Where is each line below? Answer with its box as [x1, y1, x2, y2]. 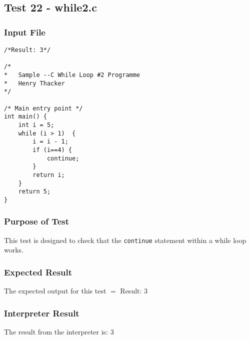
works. [4, 244, 24, 255]
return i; [32, 171, 65, 178]
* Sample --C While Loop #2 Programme [4, 71, 140, 78]
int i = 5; [18, 121, 54, 128]
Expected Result [4, 265, 72, 278]
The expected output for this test [4, 285, 106, 296]
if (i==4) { [32, 146, 72, 153]
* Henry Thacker [4, 79, 65, 87]
